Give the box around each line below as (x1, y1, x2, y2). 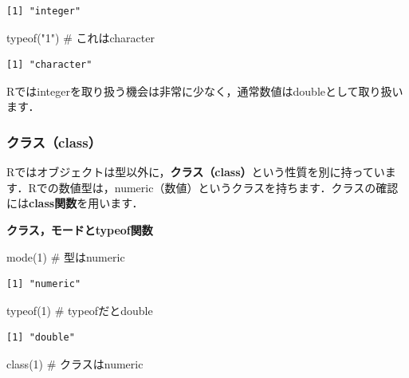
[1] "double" (6, 332, 75, 344)
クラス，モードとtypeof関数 (6, 221, 153, 238)
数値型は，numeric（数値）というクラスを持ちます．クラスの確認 (58, 179, 399, 195)
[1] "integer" (6, 6, 81, 17)
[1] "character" (6, 59, 92, 71)
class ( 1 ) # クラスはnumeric (6, 355, 144, 372)
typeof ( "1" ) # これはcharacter (6, 29, 155, 45)
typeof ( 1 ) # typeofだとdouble (6, 301, 153, 318)
